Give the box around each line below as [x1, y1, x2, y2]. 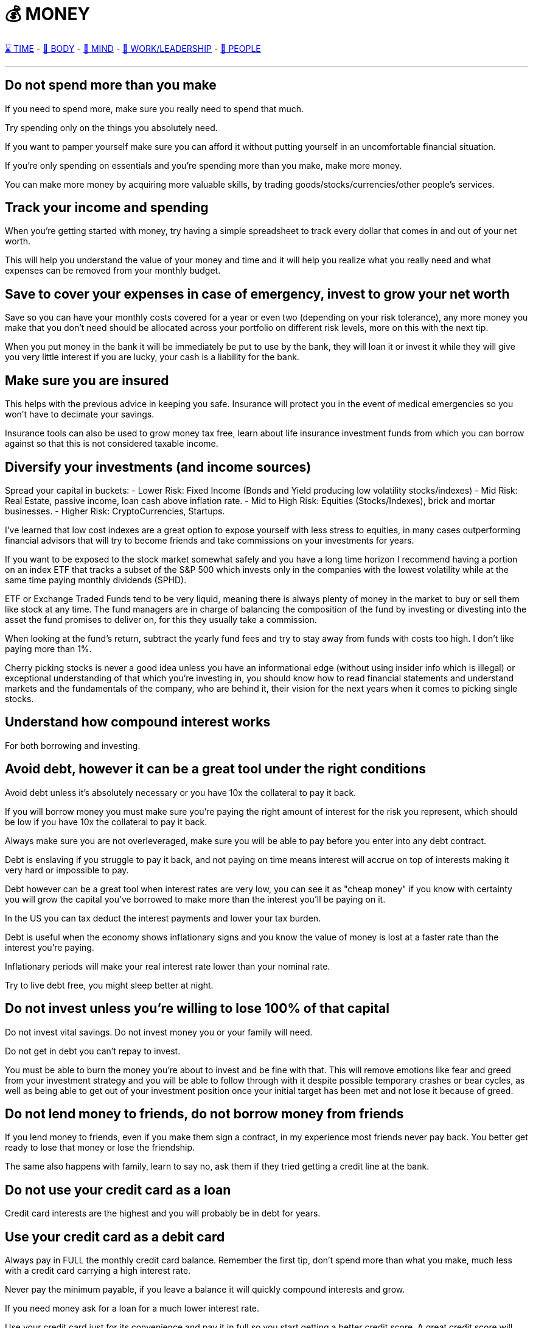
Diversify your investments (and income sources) [5, 459, 312, 475]
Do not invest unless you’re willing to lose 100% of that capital [5, 1001, 389, 1017]
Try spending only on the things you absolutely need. [5, 122, 218, 133]
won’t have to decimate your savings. [5, 409, 155, 420]
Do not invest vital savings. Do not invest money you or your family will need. [5, 1026, 313, 1037]
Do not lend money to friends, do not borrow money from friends [5, 1106, 404, 1121]
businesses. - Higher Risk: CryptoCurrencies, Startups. [5, 505, 225, 516]
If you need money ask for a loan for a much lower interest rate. [5, 1303, 260, 1314]
